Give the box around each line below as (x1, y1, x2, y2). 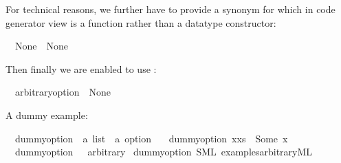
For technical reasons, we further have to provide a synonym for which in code (5, 2, 335, 16)
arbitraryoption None (14, 85, 111, 99)
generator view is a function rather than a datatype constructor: (5, 15, 276, 30)
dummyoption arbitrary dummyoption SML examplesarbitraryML (14, 144, 313, 159)
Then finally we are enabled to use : (5, 61, 157, 76)
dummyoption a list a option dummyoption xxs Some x (14, 131, 288, 145)
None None (14, 39, 68, 53)
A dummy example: (5, 107, 88, 122)
